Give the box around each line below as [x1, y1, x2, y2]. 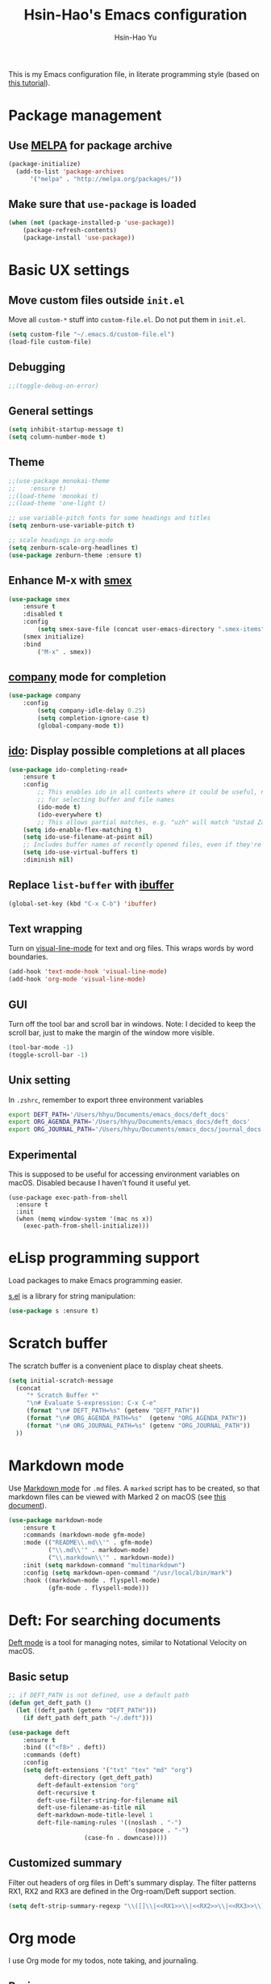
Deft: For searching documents [8, 1611, 221, 1630]
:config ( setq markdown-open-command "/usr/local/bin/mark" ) [23, 1568, 232, 1577]
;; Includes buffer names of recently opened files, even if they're [23, 841, 262, 849]
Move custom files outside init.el [8, 293, 186, 307]
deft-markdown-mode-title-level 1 [37, 1811, 153, 1820]
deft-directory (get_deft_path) [44, 1774, 153, 1782]
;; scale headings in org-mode [8, 536, 114, 545]
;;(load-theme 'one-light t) [8, 499, 106, 507]
